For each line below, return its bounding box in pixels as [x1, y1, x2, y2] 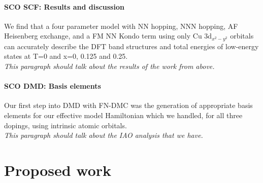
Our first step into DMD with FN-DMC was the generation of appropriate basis [4, 100, 253, 111]
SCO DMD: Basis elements [4, 81, 101, 91]
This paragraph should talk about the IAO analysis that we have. [4, 130, 203, 140]
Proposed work [4, 159, 112, 180]
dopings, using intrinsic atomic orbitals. [4, 120, 127, 130]
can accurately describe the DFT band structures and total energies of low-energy [4, 41, 259, 51]
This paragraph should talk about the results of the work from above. [4, 61, 215, 71]
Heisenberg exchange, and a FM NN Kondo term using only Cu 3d [4, 30, 212, 41]
